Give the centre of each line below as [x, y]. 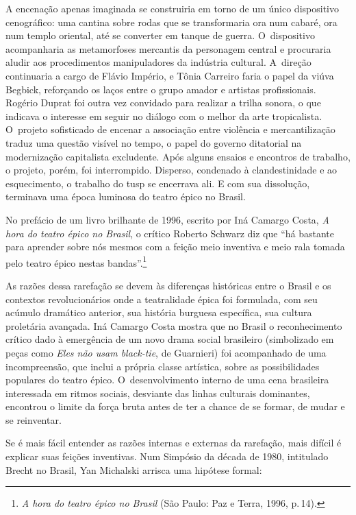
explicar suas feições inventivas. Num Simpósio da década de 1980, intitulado [167, 456]
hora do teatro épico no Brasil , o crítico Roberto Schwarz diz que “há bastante [170, 233]
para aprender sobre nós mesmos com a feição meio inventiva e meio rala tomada [175, 247]
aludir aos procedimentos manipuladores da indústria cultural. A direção [158, 62]
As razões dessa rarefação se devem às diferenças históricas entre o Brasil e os [168, 285]
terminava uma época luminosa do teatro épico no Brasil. [126, 196]
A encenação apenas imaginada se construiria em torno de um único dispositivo [172, 8]
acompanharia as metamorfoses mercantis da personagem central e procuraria [168, 48]
